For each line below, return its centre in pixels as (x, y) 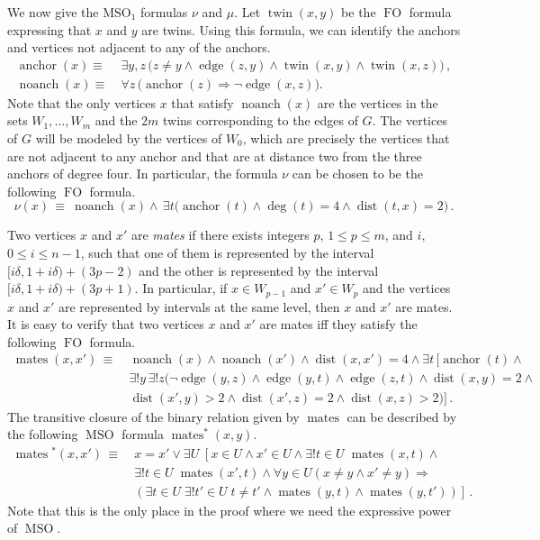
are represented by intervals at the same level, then (199, 306)
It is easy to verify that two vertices (106, 324)
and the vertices (407, 288)
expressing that (49, 29)
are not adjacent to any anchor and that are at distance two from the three (215, 156)
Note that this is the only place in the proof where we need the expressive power (229, 510)
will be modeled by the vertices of (129, 138)
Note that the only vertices (81, 102)
